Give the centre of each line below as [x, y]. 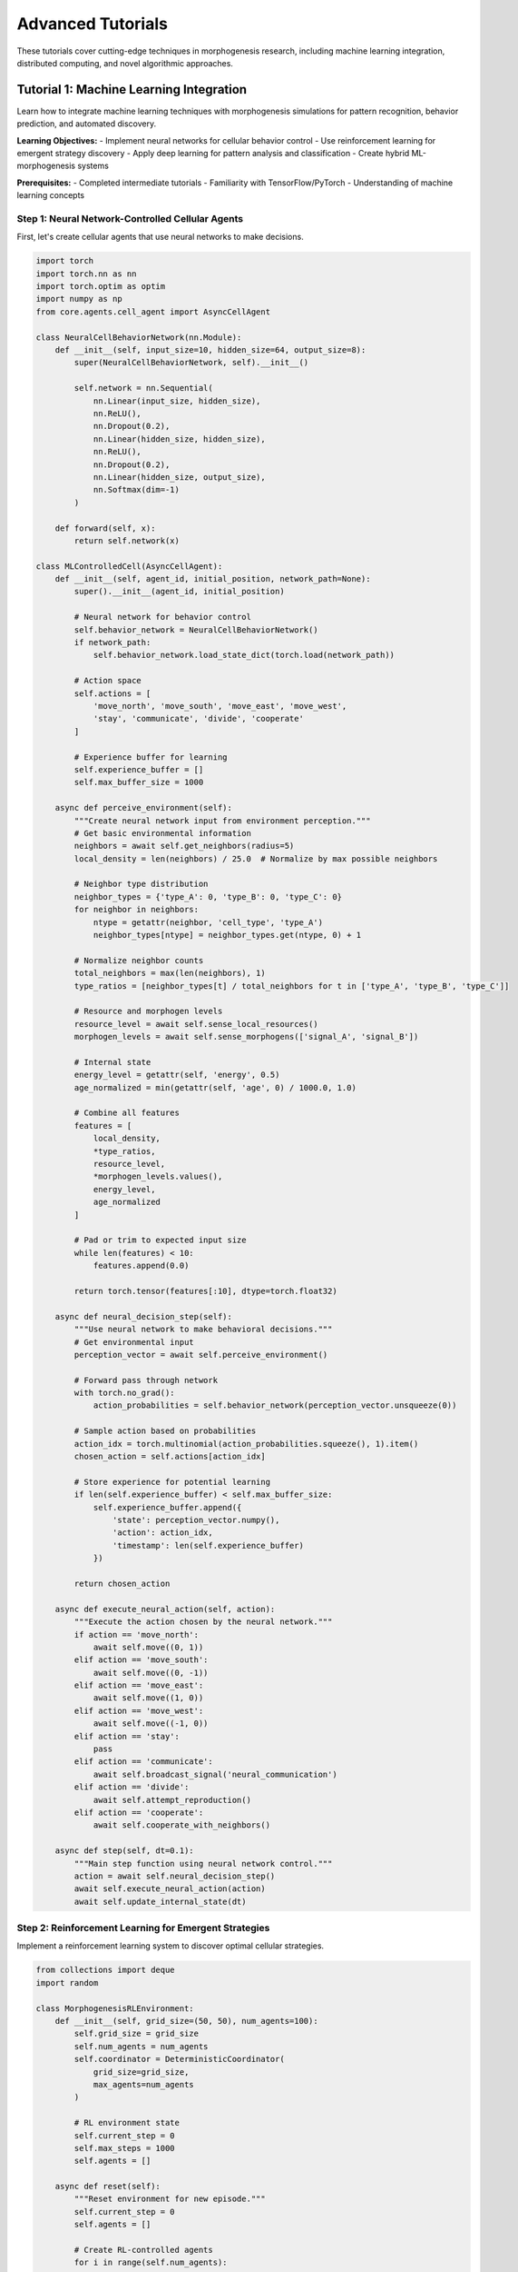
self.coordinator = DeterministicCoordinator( [179, 2059]
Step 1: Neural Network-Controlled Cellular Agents [130, 218]
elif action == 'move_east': [139, 1685]
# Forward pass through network [146, 1380]
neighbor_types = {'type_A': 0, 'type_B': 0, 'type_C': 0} [208, 897]
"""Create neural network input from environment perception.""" [222, 821]
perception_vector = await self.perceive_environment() [201, 1355]
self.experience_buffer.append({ [167, 1507]
